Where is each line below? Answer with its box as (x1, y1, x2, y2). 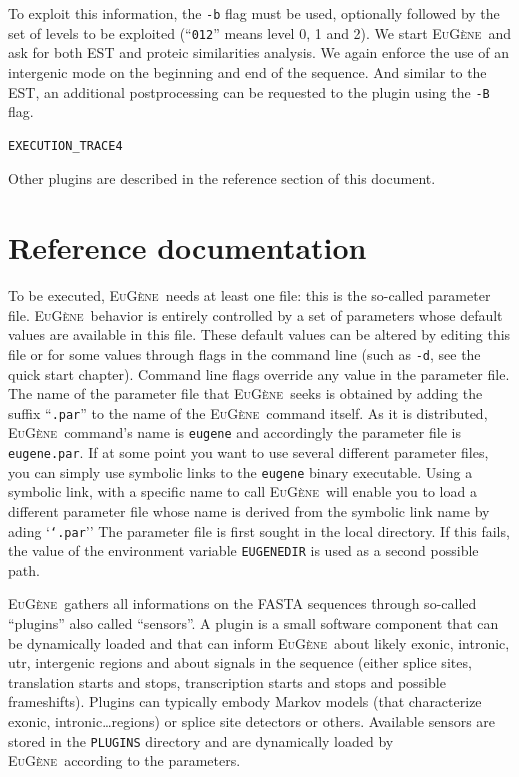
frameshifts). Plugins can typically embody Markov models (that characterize (8, 691, 482, 712)
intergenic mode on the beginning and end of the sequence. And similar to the (8, 61, 487, 82)
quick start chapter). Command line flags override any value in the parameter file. (8, 363, 510, 384)
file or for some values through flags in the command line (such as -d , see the (8, 343, 481, 364)
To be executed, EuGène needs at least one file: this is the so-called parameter (8, 285, 491, 306)
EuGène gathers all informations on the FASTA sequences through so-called (8, 593, 477, 614)
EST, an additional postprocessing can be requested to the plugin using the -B (8, 81, 490, 102)
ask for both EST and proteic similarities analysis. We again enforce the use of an (8, 42, 509, 63)
